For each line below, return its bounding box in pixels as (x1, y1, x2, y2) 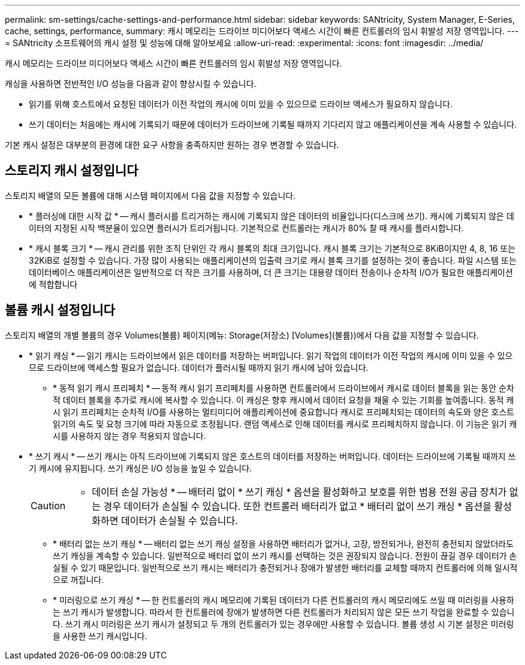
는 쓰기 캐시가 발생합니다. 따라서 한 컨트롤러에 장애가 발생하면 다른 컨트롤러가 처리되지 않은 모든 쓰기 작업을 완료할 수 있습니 (53, 606, 515, 617)
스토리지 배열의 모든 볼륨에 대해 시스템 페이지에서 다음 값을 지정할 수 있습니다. (5, 190, 296, 201)
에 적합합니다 (29, 279, 78, 289)
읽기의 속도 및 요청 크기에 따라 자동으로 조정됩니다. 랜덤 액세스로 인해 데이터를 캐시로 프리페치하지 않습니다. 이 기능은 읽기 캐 (53, 418, 517, 429)
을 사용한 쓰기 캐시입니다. (53, 630, 147, 641)
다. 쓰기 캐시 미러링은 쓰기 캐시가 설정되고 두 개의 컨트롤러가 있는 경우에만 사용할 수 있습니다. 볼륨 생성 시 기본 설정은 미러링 (53, 618, 514, 629)
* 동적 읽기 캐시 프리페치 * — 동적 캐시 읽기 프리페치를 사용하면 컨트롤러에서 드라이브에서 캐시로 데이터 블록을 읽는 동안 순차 (53, 382, 514, 393)
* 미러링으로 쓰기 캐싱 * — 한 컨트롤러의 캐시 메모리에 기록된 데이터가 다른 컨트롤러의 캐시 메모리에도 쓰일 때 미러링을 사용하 (53, 594, 514, 605)
